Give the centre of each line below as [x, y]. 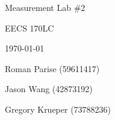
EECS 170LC [30, 28]
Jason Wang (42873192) [49, 89]
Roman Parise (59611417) [52, 68]
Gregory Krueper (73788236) [58, 109]
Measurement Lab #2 [45, 7]
